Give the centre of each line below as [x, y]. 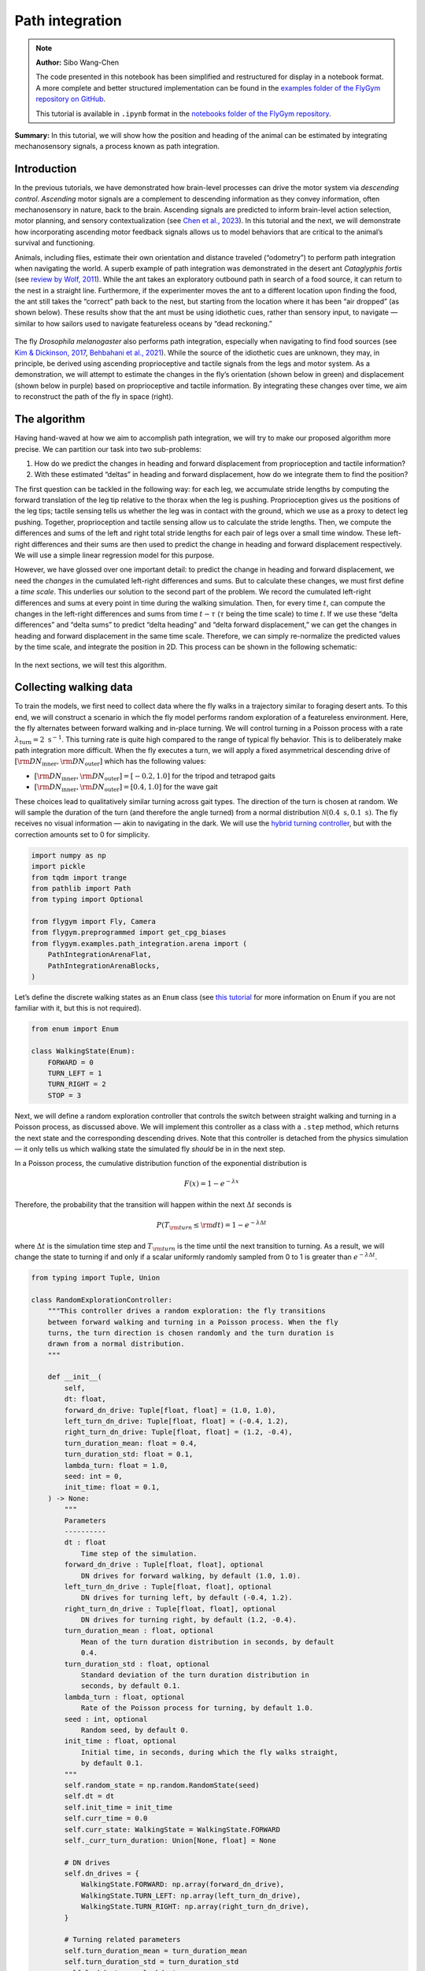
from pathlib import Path [81, 888]
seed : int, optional [106, 1719]
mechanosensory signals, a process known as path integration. [117, 147]
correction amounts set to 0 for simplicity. [82, 834]
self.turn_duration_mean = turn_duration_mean [155, 1951]
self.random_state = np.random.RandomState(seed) [162, 1785]
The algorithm [50, 419]
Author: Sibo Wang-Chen [78, 62]
